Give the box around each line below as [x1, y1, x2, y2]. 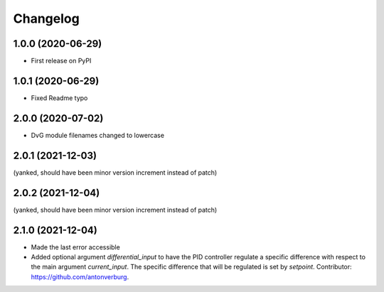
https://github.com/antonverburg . [31, 272, 129, 281]
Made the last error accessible [31, 242, 120, 252]
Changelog [13, 11, 80, 26]
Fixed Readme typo [31, 93, 88, 102]
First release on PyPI [31, 57, 92, 65]
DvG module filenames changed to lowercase [31, 131, 165, 139]
